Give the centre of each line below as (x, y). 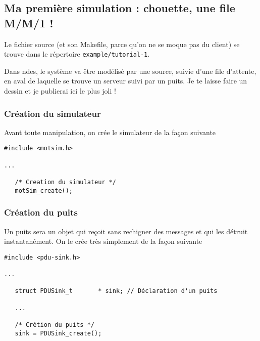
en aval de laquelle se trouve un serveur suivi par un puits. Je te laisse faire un (126, 81)
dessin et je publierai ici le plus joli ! (60, 91)
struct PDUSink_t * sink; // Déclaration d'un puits (116, 291)
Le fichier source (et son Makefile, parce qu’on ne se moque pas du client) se (122, 44)
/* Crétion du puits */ (55, 325)
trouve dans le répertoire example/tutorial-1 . (77, 54)
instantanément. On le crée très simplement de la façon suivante (103, 241)
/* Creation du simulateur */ (65, 182)
